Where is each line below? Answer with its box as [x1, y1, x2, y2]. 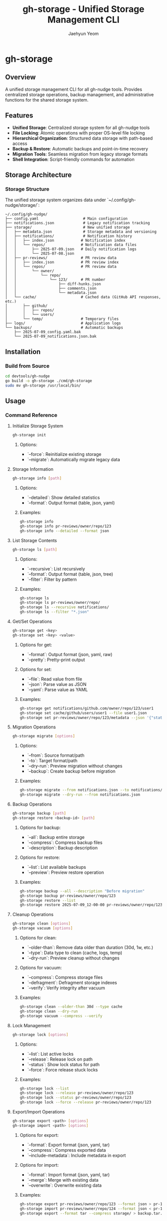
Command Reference [5, 411, 58, 418]
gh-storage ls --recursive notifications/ [19, 605, 109, 610]
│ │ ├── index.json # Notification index [5, 238, 126, 243]
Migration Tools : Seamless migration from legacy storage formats [12, 151, 148, 157]
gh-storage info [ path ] [12, 476, 62, 481]
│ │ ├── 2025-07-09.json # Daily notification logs [5, 247, 137, 252]
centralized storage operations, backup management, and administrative [5, 91, 154, 98]
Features [5, 111, 33, 120]
